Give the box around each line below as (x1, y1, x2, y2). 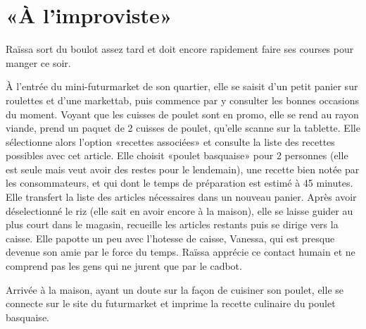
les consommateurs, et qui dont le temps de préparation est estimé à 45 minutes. (6, 175, 353, 190)
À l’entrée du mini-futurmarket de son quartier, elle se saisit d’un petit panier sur (6, 79, 358, 94)
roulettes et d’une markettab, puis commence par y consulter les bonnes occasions (6, 92, 359, 107)
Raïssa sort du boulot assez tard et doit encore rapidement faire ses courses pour (6, 42, 354, 56)
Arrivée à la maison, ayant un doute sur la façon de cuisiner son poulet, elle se (6, 282, 344, 297)
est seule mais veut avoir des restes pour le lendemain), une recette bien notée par (6, 161, 360, 176)
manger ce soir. (6, 55, 71, 70)
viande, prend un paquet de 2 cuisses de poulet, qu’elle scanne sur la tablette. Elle (6, 120, 360, 135)
